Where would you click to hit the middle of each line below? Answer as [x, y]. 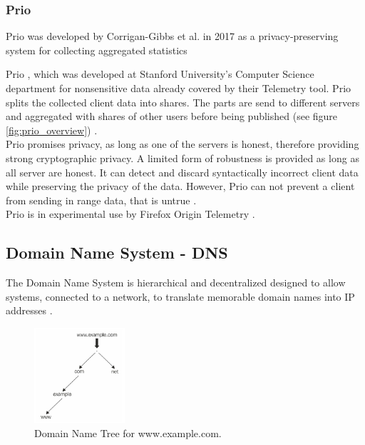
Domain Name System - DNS [117, 252]
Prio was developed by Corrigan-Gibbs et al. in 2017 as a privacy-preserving [172, 36]
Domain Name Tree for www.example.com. [128, 432]
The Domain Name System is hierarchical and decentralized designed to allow [176, 282]
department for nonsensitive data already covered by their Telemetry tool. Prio [179, 88]
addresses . [29, 310]
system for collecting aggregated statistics [97, 50]
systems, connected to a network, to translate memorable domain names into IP [180, 296]
